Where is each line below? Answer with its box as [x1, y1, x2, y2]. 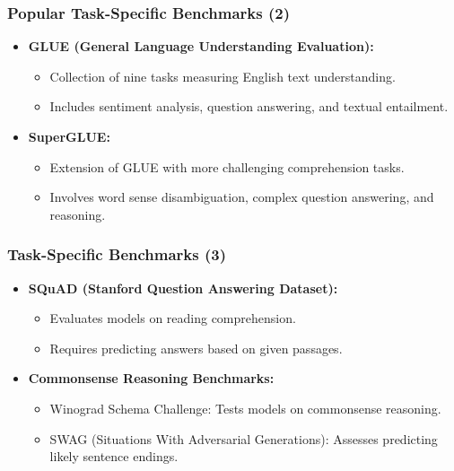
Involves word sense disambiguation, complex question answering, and [49, 188, 434, 206]
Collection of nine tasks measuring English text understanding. [49, 66, 396, 85]
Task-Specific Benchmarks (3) [7, 243, 226, 266]
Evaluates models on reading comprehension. [49, 309, 296, 327]
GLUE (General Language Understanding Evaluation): [28, 37, 374, 56]
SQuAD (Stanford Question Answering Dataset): [28, 278, 338, 297]
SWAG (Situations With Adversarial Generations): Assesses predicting [49, 429, 438, 448]
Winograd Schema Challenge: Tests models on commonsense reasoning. [49, 398, 441, 417]
